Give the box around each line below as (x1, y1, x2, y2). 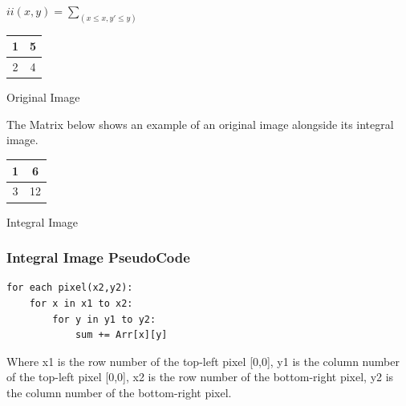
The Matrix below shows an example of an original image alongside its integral (6, 115, 394, 132)
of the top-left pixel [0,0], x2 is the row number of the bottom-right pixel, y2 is (6, 368, 394, 385)
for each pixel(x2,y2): (6, 282, 133, 294)
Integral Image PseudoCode (6, 247, 190, 267)
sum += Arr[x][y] (75, 329, 168, 341)
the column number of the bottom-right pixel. (6, 384, 232, 400)
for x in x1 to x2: (29, 297, 133, 309)
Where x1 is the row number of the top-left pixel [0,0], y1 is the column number (6, 352, 400, 369)
